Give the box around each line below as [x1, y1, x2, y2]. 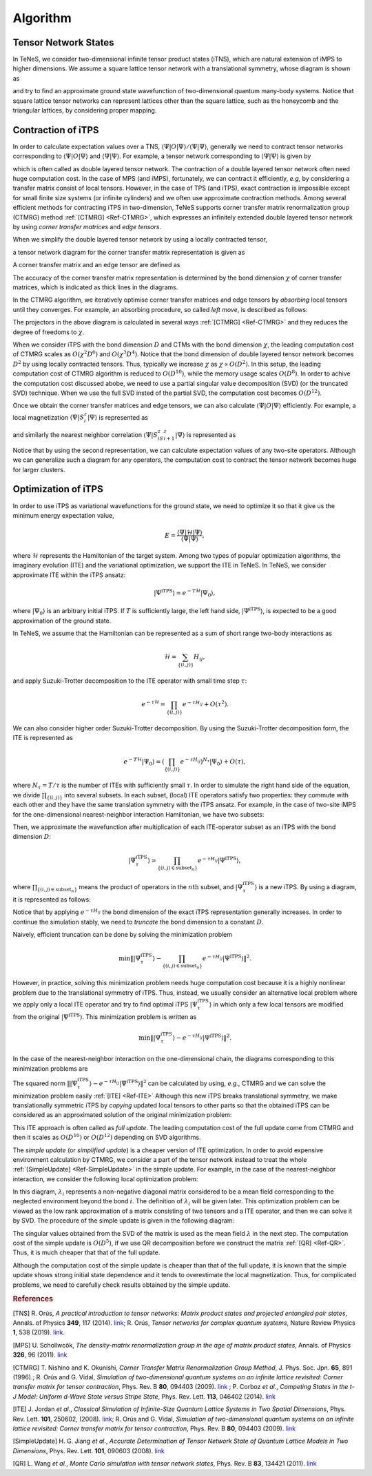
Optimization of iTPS [12, 483, 103, 495]
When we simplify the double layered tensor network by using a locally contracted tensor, [12, 235, 268, 244]
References [12, 1294, 54, 1304]
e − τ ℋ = [141, 699, 166, 708]
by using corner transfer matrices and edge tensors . [12, 223, 162, 231]
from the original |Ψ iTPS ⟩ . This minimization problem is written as [12, 1011, 197, 1021]
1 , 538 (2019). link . [12, 1328, 65, 1337]
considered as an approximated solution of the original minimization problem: [12, 1111, 232, 1119]
